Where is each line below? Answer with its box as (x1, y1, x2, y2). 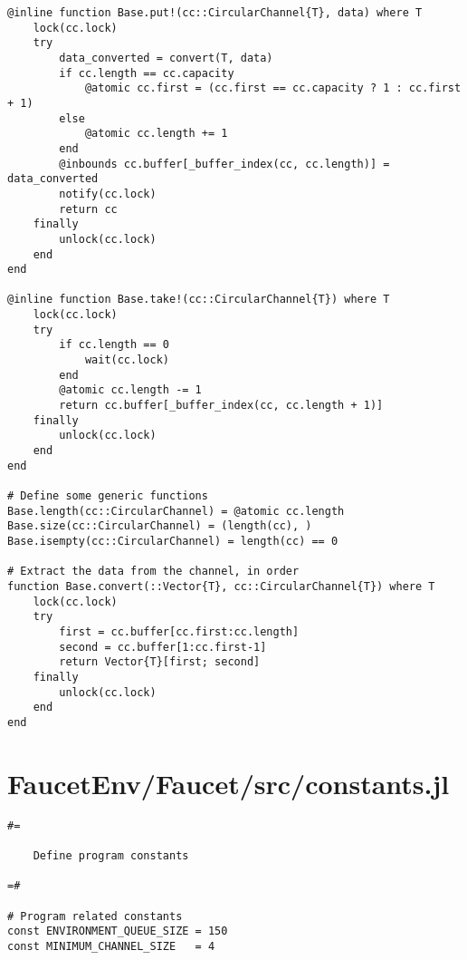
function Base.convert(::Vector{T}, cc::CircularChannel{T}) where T (7, 579, 435, 593)
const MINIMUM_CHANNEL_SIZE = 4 (7, 939, 215, 953)
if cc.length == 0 (59, 338, 169, 352)
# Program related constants (7, 909, 183, 923)
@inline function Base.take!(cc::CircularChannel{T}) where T (7, 293, 390, 306)
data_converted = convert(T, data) (59, 51, 273, 64)
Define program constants (33, 848, 189, 862)
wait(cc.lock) (84, 354, 169, 367)
